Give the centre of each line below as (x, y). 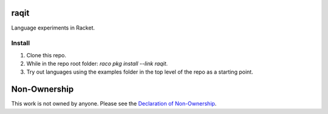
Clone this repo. (46, 55)
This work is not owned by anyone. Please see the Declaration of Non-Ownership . (114, 104)
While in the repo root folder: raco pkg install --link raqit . (97, 64)
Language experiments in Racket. (53, 28)
